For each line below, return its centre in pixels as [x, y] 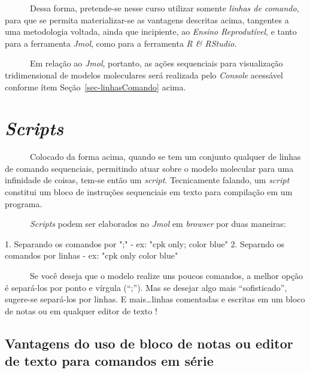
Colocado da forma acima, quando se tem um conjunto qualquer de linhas [165, 157]
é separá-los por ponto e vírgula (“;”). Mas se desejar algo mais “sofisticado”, [146, 287]
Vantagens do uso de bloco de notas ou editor [149, 343]
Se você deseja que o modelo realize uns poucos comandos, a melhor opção [166, 276]
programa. [24, 203]
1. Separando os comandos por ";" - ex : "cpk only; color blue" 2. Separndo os [145, 243]
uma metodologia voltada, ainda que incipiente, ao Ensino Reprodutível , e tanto [151, 31]
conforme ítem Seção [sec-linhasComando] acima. [95, 87]
